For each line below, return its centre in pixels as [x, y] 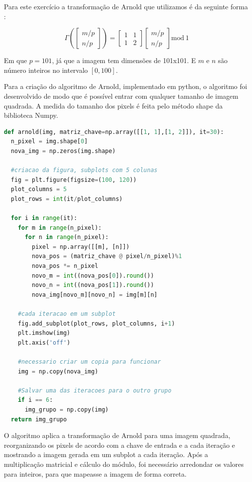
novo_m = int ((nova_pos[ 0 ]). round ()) [93, 275]
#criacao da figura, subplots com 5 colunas [84, 170]
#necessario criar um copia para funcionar [89, 362]
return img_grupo [39, 419]
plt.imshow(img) [44, 333]
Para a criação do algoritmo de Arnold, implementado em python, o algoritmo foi [126, 86]
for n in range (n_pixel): [67, 237]
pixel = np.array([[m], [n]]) [81, 247]
